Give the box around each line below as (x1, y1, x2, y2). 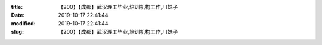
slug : (11, 28, 24, 36)
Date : (11, 12, 25, 19)
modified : (11, 20, 36, 27)
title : (11, 4, 23, 10)
